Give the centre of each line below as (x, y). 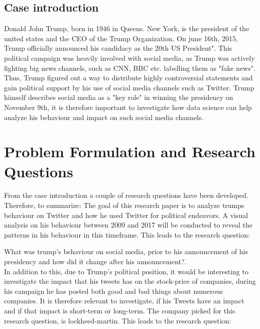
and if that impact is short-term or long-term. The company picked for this (120, 310)
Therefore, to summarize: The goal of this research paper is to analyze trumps (124, 205)
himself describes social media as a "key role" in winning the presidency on (119, 97)
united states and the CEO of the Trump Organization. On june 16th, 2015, (121, 38)
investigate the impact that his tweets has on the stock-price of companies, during (130, 281)
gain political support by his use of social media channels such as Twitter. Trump (129, 87)
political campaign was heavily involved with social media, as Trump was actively (129, 58)
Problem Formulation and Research (130, 151)
